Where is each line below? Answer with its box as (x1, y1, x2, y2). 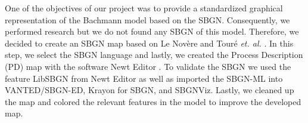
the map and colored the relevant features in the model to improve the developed (5, 95, 301, 107)
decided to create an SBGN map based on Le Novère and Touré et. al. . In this (5, 36, 294, 49)
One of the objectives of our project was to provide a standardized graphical (5, 2, 283, 14)
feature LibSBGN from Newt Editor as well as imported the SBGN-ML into (5, 72, 283, 84)
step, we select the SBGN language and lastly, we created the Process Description (5, 48, 303, 61)
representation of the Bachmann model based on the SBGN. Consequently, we (5, 13, 290, 26)
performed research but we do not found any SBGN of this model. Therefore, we (5, 25, 299, 38)
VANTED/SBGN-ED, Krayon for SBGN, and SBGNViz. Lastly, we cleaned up (5, 84, 294, 96)
